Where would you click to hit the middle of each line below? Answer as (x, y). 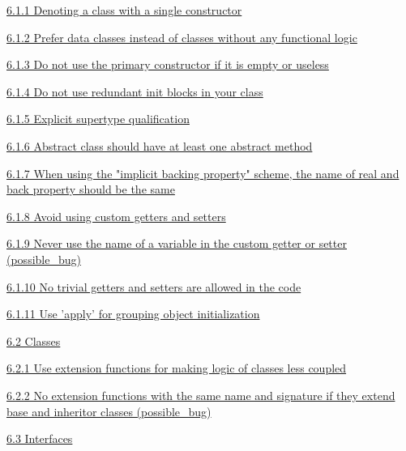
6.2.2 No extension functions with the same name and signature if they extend (201, 395)
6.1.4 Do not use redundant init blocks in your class (135, 91)
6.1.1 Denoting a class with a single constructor (124, 10)
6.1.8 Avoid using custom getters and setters (116, 216)
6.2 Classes (34, 340)
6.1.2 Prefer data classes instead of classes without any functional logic (182, 37)
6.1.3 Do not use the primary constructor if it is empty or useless (168, 64)
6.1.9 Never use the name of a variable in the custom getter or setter (177, 243)
